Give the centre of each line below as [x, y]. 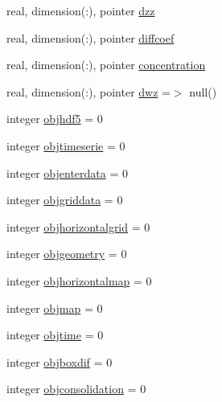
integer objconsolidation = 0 [76, 389]
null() [203, 91]
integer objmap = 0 [55, 308]
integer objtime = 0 [55, 335]
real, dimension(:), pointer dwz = [88, 91]
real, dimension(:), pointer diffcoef [90, 37]
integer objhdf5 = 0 [55, 119]
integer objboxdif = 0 [60, 361]
